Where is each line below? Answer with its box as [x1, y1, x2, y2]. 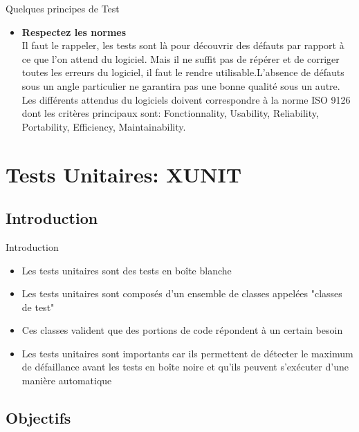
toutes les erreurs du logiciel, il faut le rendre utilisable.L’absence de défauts [21, 65, 344, 79]
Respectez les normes [21, 24, 127, 39]
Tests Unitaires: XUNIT [6, 160, 242, 188]
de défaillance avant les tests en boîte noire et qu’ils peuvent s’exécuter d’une [21, 359, 349, 374]
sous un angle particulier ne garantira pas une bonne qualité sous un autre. [21, 78, 340, 93]
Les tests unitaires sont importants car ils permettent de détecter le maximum [21, 346, 353, 360]
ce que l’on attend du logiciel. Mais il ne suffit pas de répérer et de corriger [21, 51, 340, 66]
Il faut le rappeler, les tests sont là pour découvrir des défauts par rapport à [21, 38, 344, 53]
